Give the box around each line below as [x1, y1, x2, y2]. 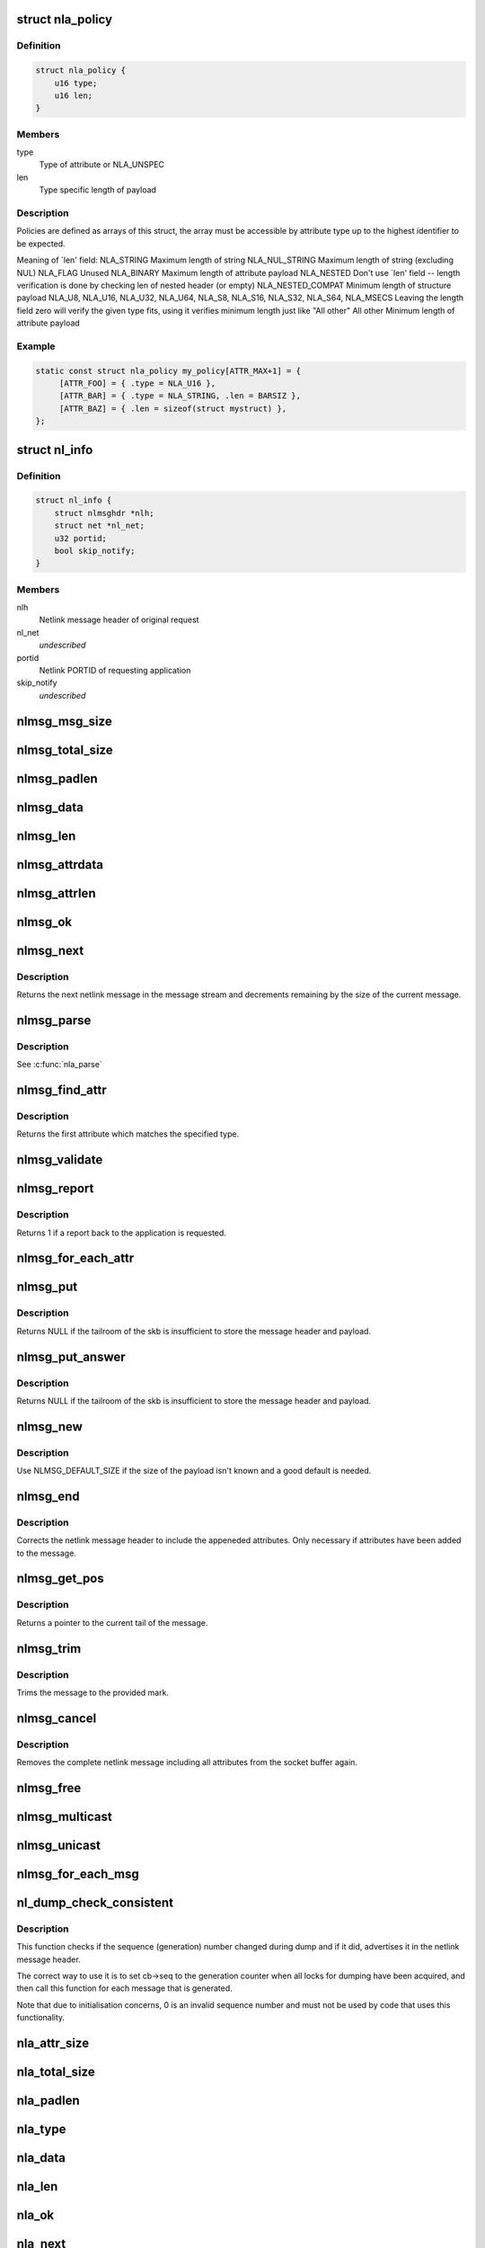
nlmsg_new [16, 1419, 83, 1434]
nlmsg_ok [16, 914, 73, 930]
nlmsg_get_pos [16, 1571, 105, 1586]
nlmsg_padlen [16, 771, 98, 786]
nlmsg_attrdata [16, 857, 103, 872]
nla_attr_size [16, 2036, 90, 2051]
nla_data [16, 2150, 66, 2166]
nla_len [16, 2179, 58, 2194]
